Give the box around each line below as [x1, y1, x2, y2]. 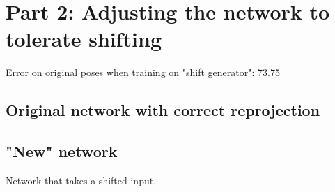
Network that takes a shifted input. [6, 172, 157, 187]
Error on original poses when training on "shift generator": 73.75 [6, 65, 280, 80]
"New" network [6, 140, 118, 162]
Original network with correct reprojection [6, 99, 320, 121]
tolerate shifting [6, 24, 162, 53]
